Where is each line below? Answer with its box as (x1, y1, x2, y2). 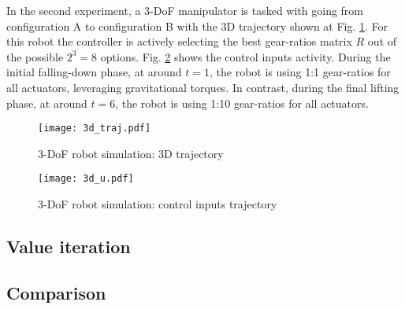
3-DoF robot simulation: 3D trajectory (38, 145, 224, 161)
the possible (6, 48, 64, 64)
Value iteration (6, 234, 131, 259)
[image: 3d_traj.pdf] (38, 123, 151, 134)
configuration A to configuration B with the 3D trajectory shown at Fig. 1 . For (6, 17, 388, 34)
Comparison (6, 280, 106, 304)
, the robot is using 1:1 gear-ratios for (210, 64, 391, 80)
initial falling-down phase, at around (6, 64, 182, 80)
